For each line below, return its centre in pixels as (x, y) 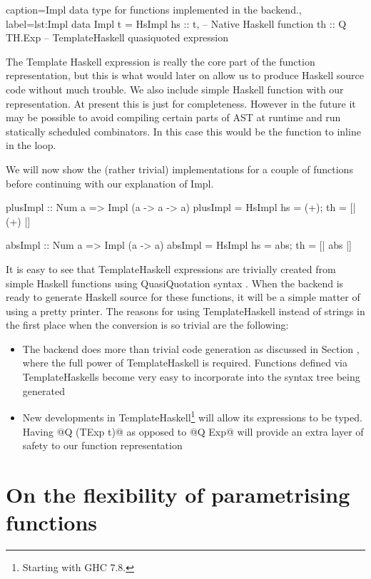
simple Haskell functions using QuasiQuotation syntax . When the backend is (175, 283)
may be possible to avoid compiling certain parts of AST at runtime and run (173, 117)
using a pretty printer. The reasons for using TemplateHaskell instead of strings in (185, 311)
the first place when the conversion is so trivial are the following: (147, 325)
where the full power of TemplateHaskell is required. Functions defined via (185, 363)
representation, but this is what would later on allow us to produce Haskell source (185, 75)
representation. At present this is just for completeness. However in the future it (181, 103)
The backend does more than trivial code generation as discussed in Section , (191, 348)
